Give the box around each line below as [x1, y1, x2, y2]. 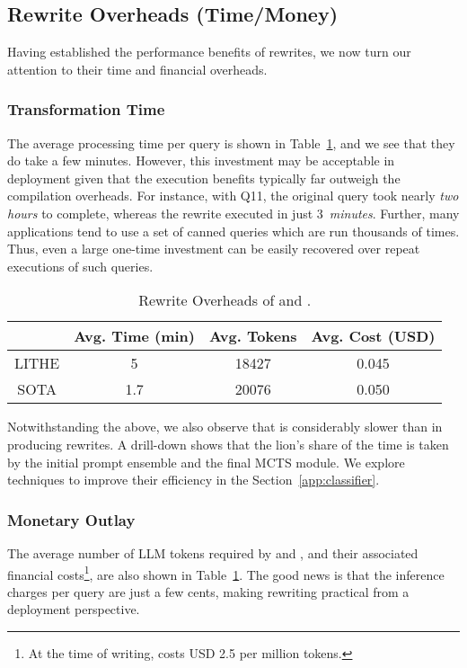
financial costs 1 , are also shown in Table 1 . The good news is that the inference [7, 562, 445, 583]
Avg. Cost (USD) [311, 325, 436, 347]
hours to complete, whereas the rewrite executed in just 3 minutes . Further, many [7, 203, 460, 222]
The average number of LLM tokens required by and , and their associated [7, 543, 419, 562]
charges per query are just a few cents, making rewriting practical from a [7, 582, 410, 601]
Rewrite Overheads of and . [138, 289, 312, 311]
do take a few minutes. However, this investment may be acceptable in [7, 151, 395, 170]
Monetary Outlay [7, 508, 136, 530]
